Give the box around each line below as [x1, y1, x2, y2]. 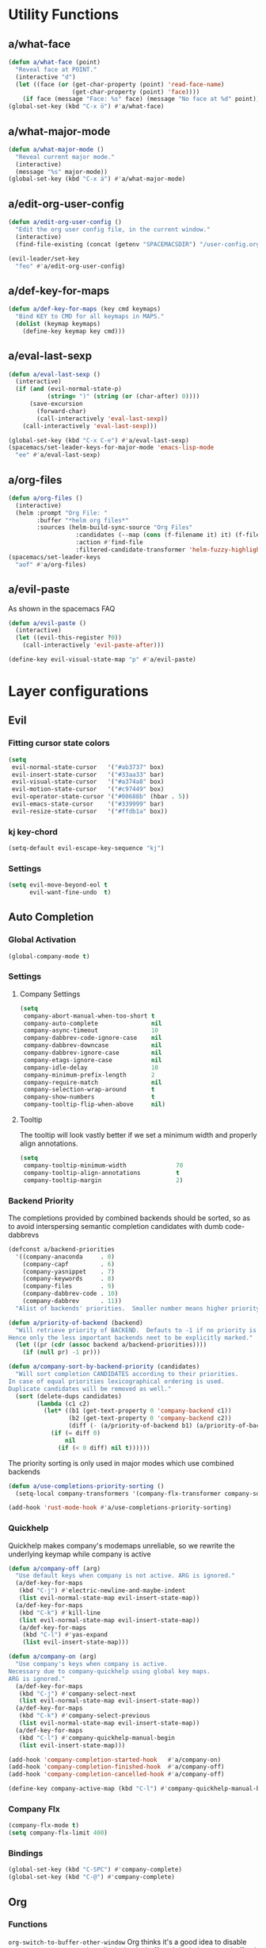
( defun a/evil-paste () [8, 619, 87, 627]
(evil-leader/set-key [8, 254, 80, 263]
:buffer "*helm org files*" [36, 516, 129, 524]
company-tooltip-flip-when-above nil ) [23, 1100, 166, 1109]
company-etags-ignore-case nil [23, 1056, 162, 1064]
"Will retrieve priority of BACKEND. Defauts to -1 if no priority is [15, 1326, 257, 1334]
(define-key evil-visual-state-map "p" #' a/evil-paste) [8, 655, 196, 663]
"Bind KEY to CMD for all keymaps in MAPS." [15, 312, 165, 321]
